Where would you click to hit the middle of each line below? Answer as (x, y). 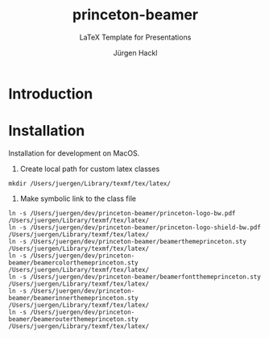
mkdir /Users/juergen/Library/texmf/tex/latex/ (90, 183)
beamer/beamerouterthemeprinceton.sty (73, 319)
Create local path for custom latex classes (90, 169)
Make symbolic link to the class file (78, 198)
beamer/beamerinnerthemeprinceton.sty (73, 298)
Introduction (51, 94)
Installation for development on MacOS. (74, 153)
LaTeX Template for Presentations (135, 37)
